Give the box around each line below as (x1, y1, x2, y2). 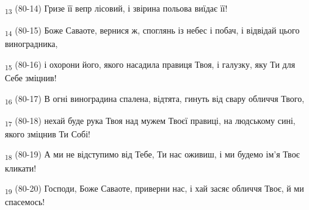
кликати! (5, 161, 37, 174)
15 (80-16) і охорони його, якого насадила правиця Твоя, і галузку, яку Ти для (5, 57, 296, 72)
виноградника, (5, 37, 58, 50)
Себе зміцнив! (5, 71, 57, 84)
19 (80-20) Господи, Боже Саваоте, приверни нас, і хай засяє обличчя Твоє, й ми (5, 182, 304, 196)
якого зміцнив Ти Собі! (5, 127, 91, 140)
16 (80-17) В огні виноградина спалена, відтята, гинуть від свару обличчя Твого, (5, 92, 305, 106)
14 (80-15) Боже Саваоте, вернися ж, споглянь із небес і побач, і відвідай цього (5, 24, 300, 38)
